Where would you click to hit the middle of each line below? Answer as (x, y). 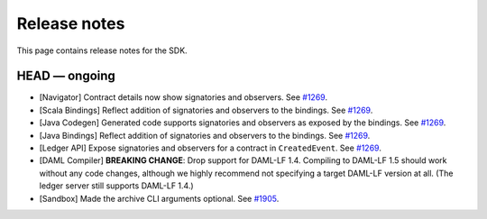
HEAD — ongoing (66, 76)
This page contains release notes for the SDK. (102, 50)
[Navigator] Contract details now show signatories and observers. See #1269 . (184, 97)
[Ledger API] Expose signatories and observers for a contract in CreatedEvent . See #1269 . (211, 148)
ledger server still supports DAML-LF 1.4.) (116, 186)
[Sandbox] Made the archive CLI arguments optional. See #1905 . (159, 198)
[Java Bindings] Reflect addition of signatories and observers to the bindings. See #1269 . (205, 135)
